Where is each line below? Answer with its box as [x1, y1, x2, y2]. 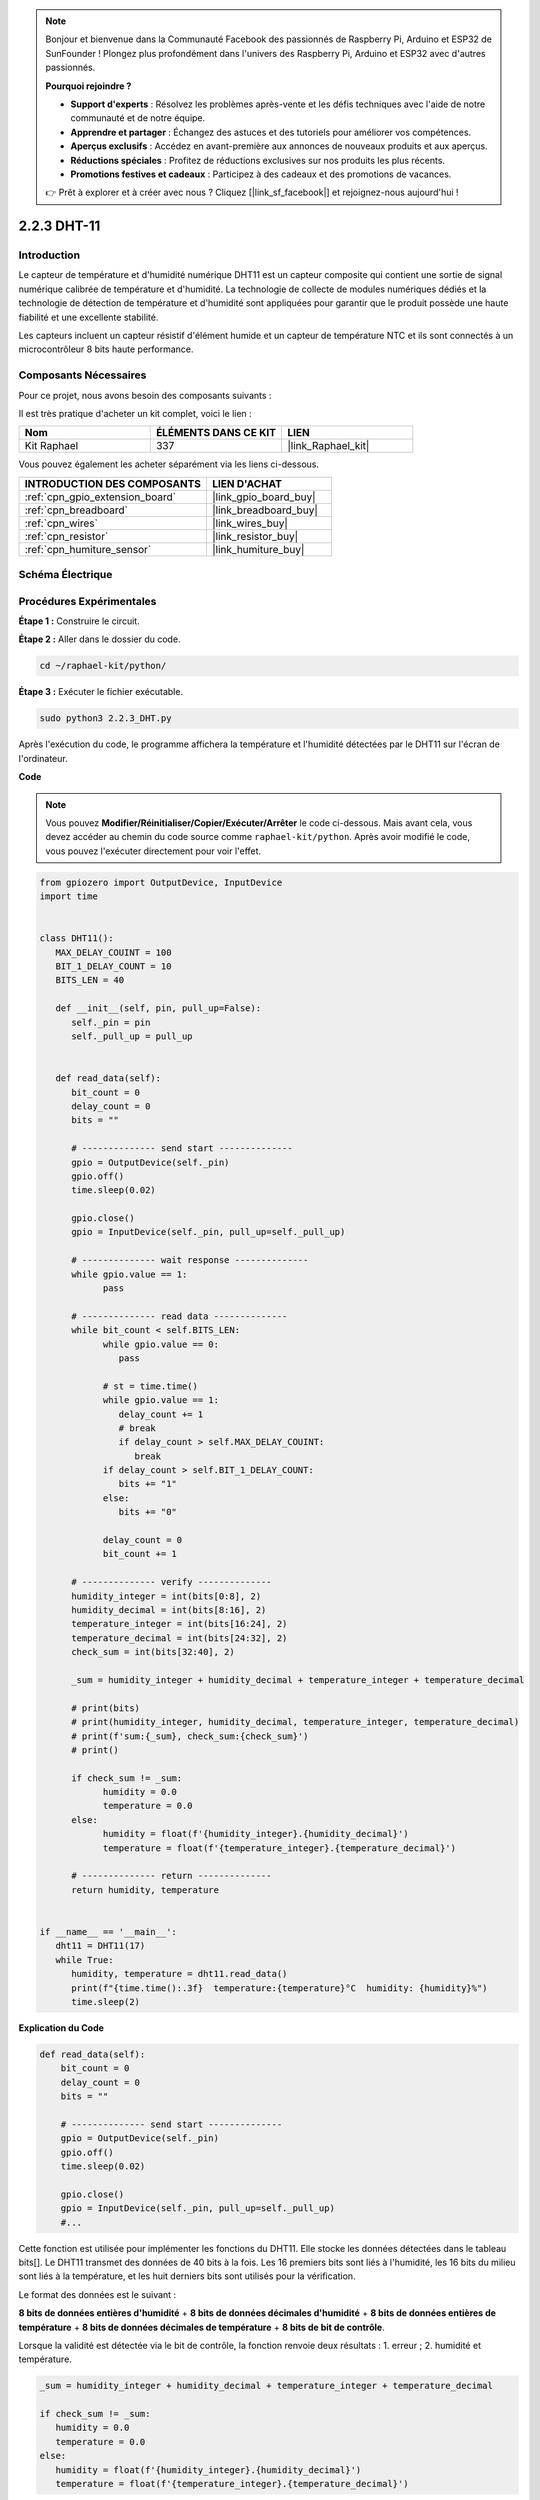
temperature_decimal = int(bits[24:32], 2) [71, 1632, 288, 1644]
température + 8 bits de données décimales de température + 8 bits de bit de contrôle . [18, 2321, 385, 2333]
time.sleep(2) [71, 1996, 140, 2007]
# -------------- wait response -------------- [71, 1255, 309, 1266]
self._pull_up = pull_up [71, 1030, 194, 1042]
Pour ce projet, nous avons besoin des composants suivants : [18, 389, 272, 401]
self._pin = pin [71, 1016, 151, 1028]
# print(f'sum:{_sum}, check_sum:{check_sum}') [71, 1730, 309, 1742]
